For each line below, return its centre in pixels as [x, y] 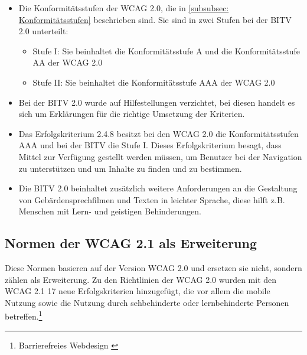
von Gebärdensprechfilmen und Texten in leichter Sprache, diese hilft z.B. [152, 199]
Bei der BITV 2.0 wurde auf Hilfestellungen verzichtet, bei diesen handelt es [157, 102]
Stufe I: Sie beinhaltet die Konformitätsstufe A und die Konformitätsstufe [166, 51]
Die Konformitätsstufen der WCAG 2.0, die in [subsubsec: [124, 8]
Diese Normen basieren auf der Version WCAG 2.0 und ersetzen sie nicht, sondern [153, 268]
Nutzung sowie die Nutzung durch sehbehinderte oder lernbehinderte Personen [147, 302]
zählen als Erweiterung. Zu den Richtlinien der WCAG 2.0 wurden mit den [141, 279]
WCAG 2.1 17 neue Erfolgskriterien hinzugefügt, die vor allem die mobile [138, 291]
